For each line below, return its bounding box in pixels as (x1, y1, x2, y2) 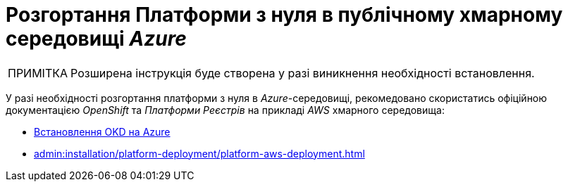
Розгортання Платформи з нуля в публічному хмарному (6, 3, 563, 27)
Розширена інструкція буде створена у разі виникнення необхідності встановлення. (70, 65, 535, 80)
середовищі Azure (6, 27, 187, 51)
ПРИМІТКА (8, 65, 68, 80)
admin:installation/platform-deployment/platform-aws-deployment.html (34, 147, 365, 160)
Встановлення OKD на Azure (34, 125, 171, 138)
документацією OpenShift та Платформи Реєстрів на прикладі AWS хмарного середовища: (6, 103, 445, 116)
